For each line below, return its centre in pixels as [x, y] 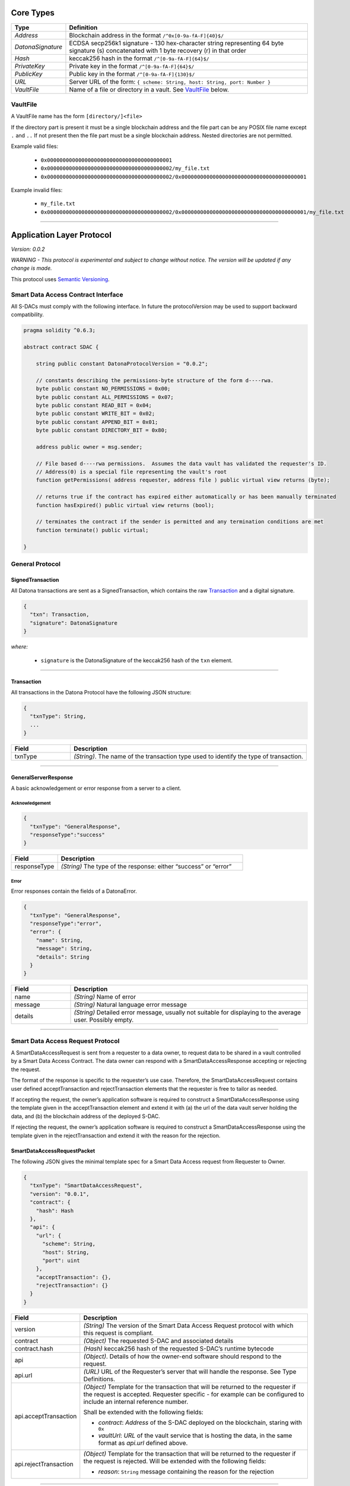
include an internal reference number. [136, 1402]
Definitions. [99, 1379]
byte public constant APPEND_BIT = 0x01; [97, 422]
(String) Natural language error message [130, 1005]
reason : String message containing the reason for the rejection [186, 1471]
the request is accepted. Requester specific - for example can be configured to [194, 1394]
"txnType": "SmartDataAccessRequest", [86, 1186]
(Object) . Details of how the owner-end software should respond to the [182, 1356]
